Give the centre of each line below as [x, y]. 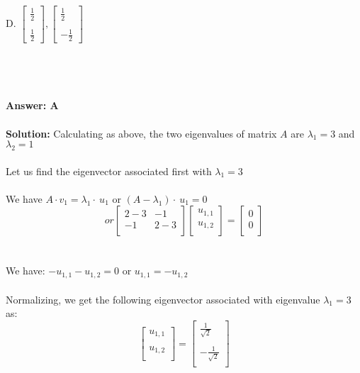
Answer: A [32, 105]
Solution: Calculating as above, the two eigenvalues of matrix [141, 133]
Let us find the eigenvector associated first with [109, 171]
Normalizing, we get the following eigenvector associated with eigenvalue [163, 299]
